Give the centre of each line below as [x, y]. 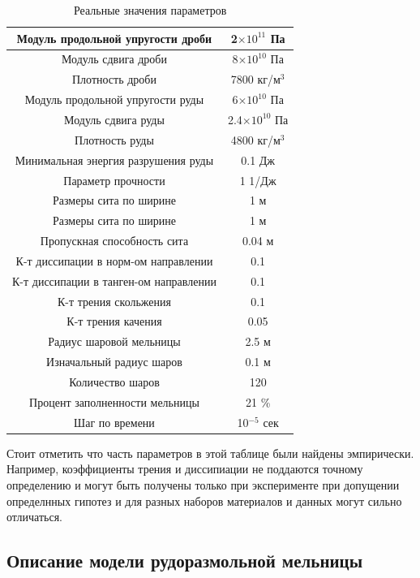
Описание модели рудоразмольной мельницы [185, 561]
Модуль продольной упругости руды [114, 99]
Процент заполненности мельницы [114, 401]
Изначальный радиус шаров [114, 362]
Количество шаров [114, 381]
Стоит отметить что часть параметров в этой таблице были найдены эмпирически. [210, 453]
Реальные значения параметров [150, 10]
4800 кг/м [255, 139]
